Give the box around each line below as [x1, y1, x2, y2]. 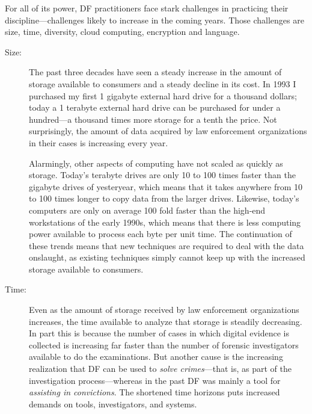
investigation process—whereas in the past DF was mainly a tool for [29, 374, 281, 386]
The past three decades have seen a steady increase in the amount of [29, 66, 282, 78]
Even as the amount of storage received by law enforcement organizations [29, 303, 299, 316]
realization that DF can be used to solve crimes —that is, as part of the [29, 362, 292, 375]
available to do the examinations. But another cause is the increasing [29, 350, 283, 363]
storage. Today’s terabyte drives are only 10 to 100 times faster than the [29, 168, 296, 181]
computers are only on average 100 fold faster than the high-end [29, 203, 266, 216]
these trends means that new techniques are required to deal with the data [29, 239, 304, 252]
